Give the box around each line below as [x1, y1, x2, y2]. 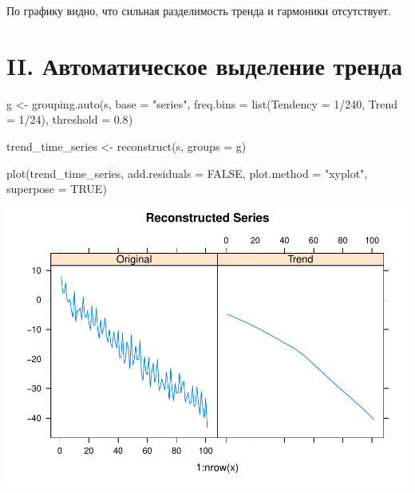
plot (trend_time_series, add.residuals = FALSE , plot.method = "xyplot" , [6, 164, 368, 181]
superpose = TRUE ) [6, 180, 107, 197]
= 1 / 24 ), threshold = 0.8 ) [6, 111, 133, 128]
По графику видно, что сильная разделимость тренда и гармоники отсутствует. [6, 2, 391, 18]
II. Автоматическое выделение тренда [6, 49, 402, 81]
